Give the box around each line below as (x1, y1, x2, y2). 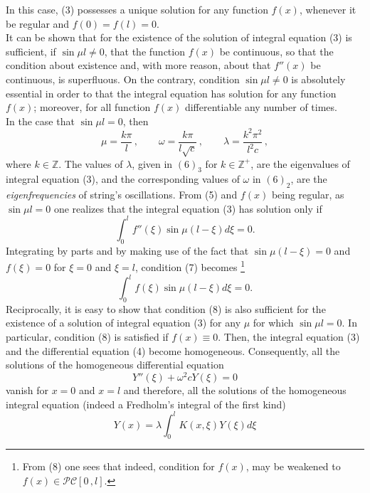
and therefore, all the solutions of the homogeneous (123, 382, 347, 397)
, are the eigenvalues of (250, 156, 350, 171)
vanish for (6, 382, 49, 397)
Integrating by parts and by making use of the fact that (6, 243, 249, 258)
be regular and (6, 16, 70, 31)
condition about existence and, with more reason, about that (6, 58, 271, 73)
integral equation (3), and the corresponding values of (6, 171, 240, 186)
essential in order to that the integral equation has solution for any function (6, 85, 337, 100)
